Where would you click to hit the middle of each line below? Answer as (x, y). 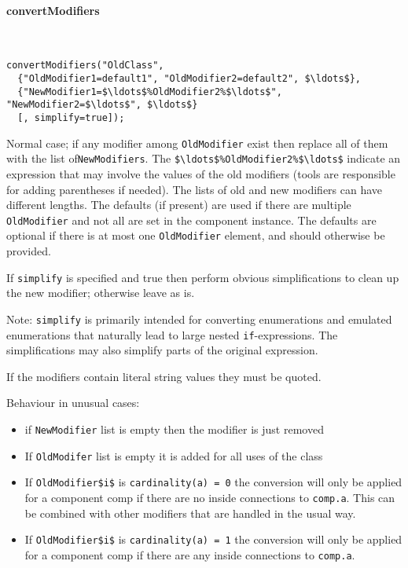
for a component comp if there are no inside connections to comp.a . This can (210, 497)
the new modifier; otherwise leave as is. (101, 293)
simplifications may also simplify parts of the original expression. (162, 350)
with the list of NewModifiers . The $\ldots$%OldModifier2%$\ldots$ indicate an (204, 158)
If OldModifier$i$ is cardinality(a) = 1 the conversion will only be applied (213, 539)
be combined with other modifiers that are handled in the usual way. (190, 513)
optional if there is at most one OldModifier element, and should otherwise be (196, 235)
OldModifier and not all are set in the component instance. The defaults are (191, 220)
